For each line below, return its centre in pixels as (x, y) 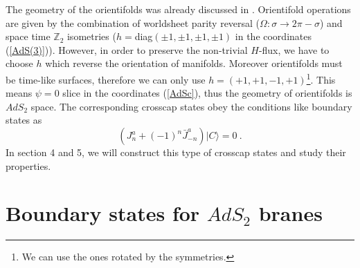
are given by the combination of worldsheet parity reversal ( (133, 22)
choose (19, 63)
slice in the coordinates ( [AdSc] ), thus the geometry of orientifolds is (207, 93)
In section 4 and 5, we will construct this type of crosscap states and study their (176, 152)
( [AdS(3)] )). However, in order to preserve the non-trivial (127, 49)
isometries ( (91, 36)
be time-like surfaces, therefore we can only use (106, 79)
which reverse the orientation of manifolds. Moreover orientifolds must (194, 63)
